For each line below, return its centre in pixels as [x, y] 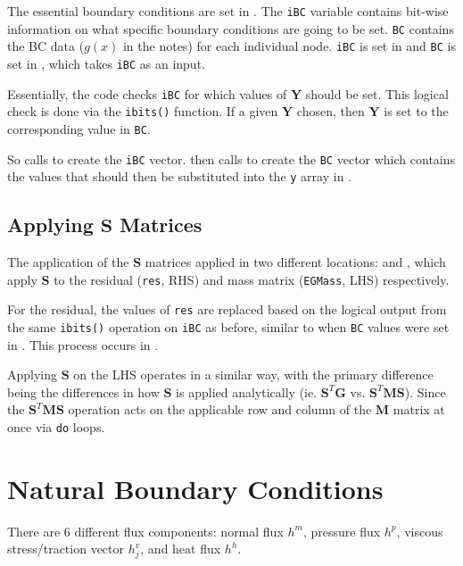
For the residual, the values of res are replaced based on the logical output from [227, 309]
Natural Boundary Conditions [195, 488]
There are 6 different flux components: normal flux [145, 531]
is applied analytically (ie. [247, 391]
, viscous [420, 531]
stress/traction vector [66, 549]
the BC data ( [46, 46]
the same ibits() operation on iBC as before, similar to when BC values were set [228, 327]
